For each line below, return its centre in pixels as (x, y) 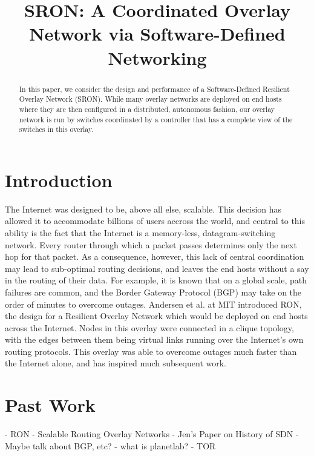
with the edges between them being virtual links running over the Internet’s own (154, 339)
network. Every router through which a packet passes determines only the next (151, 244)
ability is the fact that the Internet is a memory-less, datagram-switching (140, 232)
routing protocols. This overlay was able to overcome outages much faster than (151, 351)
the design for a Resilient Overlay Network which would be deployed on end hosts (156, 316)
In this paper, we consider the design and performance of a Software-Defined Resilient (154, 89)
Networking (157, 57)
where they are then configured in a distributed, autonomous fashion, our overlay (147, 109)
